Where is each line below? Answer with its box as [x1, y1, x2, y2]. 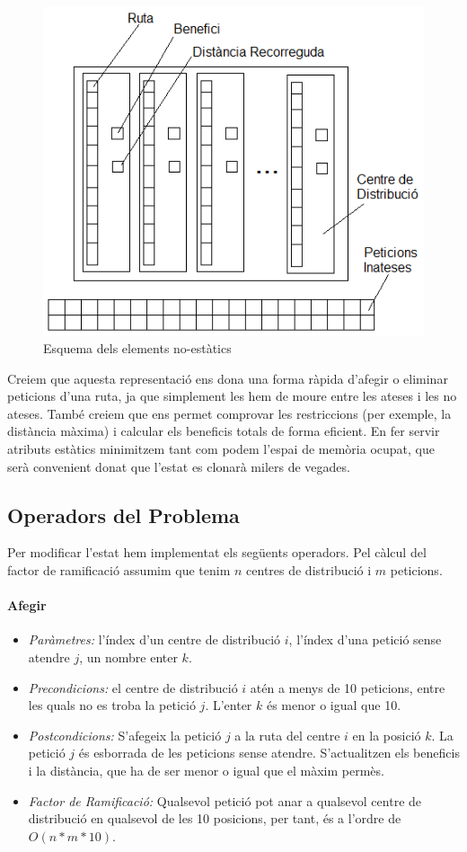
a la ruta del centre [234, 725, 340, 744]
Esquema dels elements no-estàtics [43, 339, 232, 358]
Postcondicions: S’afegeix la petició [28, 725, 222, 744]
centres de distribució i [246, 561, 372, 580]
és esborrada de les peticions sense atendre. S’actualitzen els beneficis [78, 743, 460, 762]
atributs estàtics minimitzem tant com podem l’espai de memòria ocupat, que [7, 439, 435, 458]
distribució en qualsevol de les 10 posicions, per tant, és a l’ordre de [28, 809, 401, 828]
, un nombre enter [79, 648, 178, 667]
